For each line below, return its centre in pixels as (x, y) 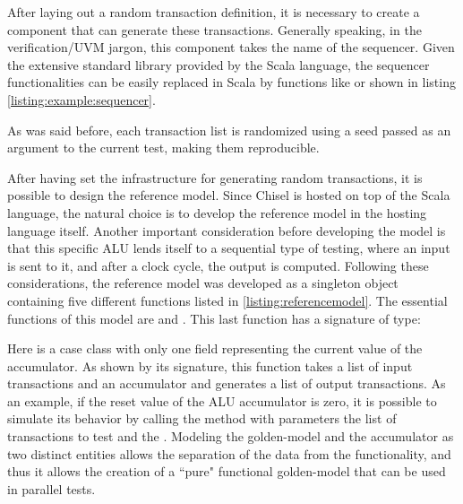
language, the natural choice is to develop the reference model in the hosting (217, 212)
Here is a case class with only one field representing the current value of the (215, 348)
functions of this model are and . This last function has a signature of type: (214, 318)
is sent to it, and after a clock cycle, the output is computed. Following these (218, 265)
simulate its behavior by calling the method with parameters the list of (202, 418)
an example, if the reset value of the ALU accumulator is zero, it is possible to (222, 400)
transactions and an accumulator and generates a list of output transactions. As (227, 383)
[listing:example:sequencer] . (81, 99)
